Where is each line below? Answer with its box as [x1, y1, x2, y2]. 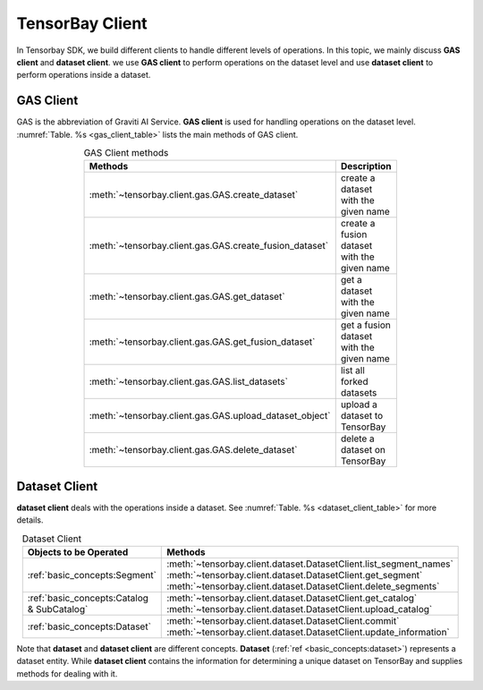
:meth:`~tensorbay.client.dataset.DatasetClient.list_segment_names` [166, 558, 453, 570]
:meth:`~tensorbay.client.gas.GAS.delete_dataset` [89, 444, 298, 456]
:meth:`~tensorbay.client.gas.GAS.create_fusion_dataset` [89, 240, 329, 252]
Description [340, 160, 393, 173]
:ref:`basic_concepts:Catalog [27, 592, 149, 604]
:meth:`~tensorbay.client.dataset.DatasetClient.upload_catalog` [166, 603, 433, 616]
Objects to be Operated [27, 546, 129, 558]
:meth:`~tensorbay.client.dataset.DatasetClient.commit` [166, 615, 400, 627]
